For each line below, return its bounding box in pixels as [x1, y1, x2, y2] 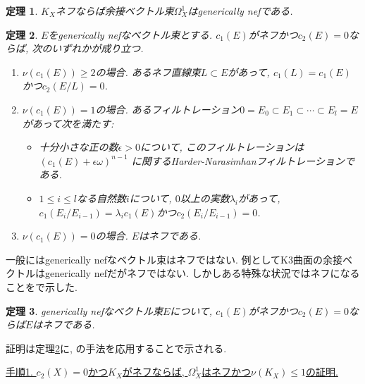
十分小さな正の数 [39, 140, 118, 154]
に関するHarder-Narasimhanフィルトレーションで [131, 153, 355, 168]
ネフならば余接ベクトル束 [55, 4, 174, 18]
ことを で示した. [6, 279, 78, 294]
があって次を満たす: [22, 116, 114, 130]
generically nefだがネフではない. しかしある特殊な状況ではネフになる [44, 266, 360, 280]
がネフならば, [122, 364, 185, 379]
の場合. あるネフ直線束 [95, 64, 201, 79]
